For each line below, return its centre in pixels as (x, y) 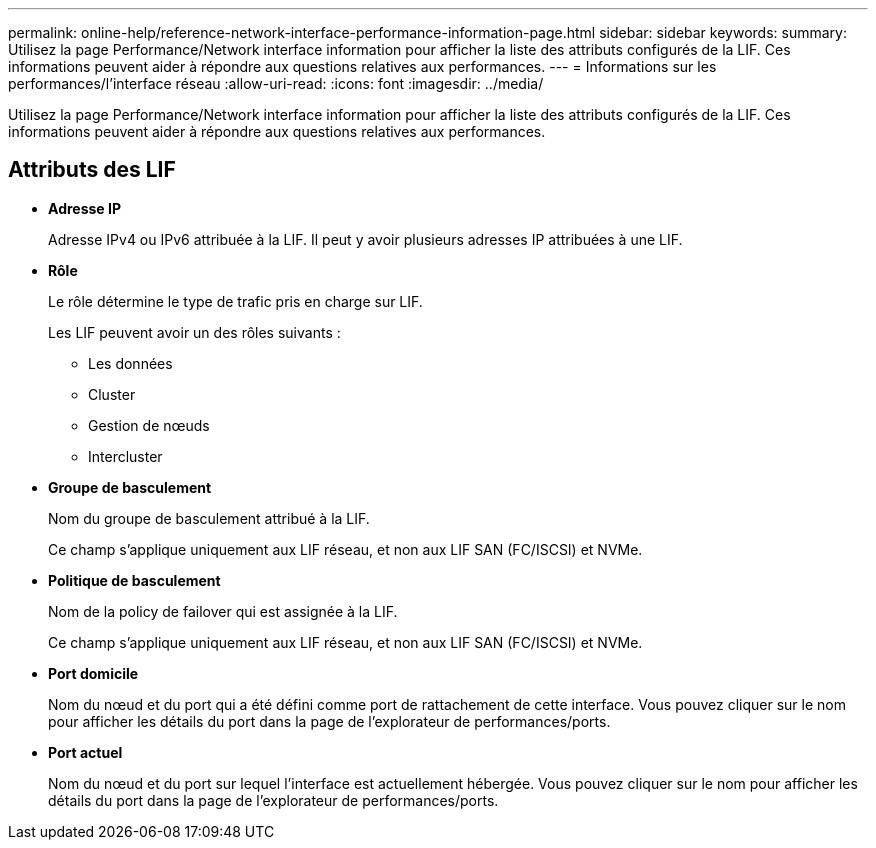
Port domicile (93, 673)
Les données (130, 363)
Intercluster (125, 456)
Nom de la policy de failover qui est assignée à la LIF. (223, 611)
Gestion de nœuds (149, 425)
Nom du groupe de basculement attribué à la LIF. (209, 518)
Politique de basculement (134, 580)
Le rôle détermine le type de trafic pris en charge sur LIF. (235, 301)
